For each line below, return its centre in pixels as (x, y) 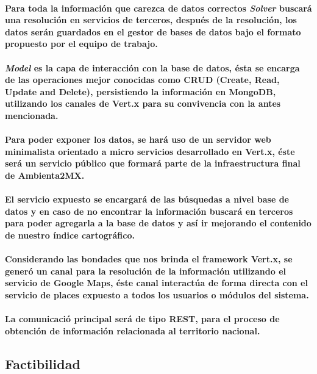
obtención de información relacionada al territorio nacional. (133, 330)
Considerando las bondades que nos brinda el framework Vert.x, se (149, 259)
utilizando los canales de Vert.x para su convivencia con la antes (143, 103)
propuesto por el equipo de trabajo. (81, 44)
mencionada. (32, 115)
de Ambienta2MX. (45, 175)
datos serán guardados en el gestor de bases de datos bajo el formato (153, 31)
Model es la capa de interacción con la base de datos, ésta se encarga (152, 67)
